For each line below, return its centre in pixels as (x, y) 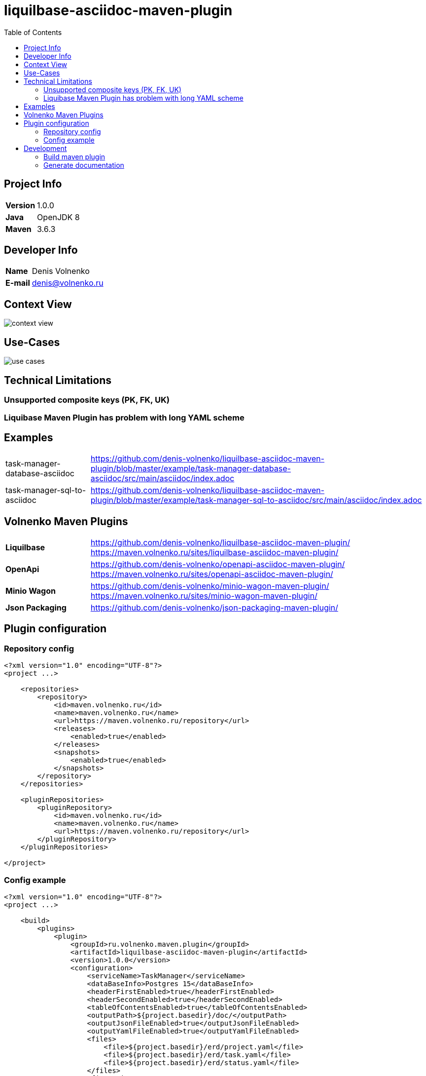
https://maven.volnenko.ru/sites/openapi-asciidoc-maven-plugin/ (212, 574)
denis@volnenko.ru (68, 283)
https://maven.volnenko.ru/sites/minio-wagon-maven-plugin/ (204, 596)
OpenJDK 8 (58, 217)
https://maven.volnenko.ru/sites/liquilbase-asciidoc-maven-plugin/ (214, 553)
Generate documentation (84, 165)
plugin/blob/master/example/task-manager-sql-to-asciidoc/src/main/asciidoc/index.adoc (256, 500)
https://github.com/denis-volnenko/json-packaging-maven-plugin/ (214, 608)
